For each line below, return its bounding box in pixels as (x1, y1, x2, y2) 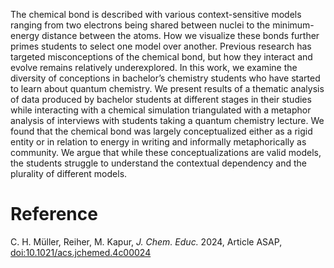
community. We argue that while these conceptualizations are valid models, (10, 147, 322, 158)
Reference (10, 203, 98, 226)
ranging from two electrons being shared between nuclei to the (10, 19, 271, 31)
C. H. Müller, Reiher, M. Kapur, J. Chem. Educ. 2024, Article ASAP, (10, 235, 283, 248)
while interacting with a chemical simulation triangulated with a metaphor (10, 104, 312, 116)
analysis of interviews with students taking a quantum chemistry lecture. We (10, 115, 325, 126)
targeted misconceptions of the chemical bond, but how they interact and (10, 51, 313, 63)
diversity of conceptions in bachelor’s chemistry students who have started (10, 72, 321, 84)
